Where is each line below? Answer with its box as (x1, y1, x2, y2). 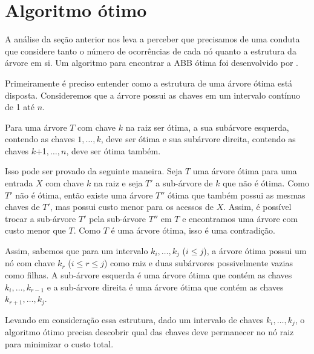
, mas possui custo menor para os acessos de (50, 200, 214, 213)
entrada (5, 177, 33, 189)
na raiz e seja (93, 177, 143, 189)
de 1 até (5, 100, 34, 113)
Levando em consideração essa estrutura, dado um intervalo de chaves (5, 313, 264, 326)
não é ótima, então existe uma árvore (15, 188, 153, 201)
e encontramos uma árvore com (182, 212, 298, 225)
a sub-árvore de (155, 177, 213, 189)
